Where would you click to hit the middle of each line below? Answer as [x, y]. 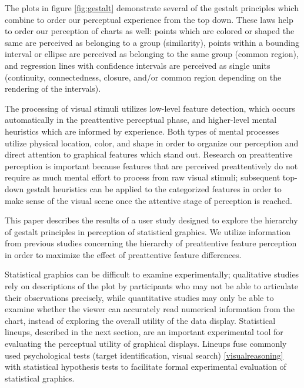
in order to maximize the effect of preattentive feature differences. [123, 254]
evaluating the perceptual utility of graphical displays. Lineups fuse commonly [146, 344]
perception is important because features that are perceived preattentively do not [151, 165]
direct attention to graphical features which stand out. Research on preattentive [149, 154]
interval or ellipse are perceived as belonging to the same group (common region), [152, 54]
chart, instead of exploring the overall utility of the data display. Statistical [140, 320]
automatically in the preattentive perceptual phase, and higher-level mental [141, 120]
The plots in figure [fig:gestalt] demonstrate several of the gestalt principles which [152, 8]
